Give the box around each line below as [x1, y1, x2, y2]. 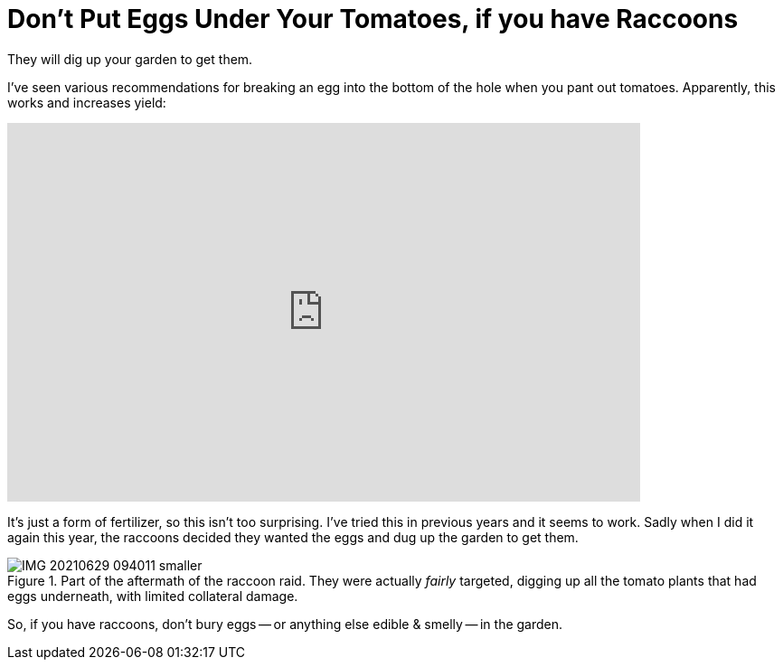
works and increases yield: [7, 94, 166, 110]
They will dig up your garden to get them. [7, 51, 253, 67]
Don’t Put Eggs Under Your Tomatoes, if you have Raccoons [7, 4, 739, 34]
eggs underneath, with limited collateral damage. [7, 587, 298, 604]
